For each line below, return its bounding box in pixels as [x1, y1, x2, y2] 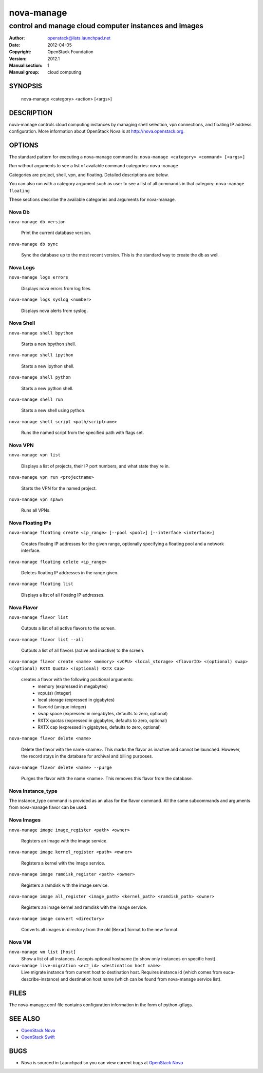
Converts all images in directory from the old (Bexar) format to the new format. [21, 927, 179, 933]
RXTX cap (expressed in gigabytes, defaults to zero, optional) [38, 724, 161, 730]
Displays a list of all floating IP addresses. [21, 592, 105, 598]
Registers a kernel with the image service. [21, 860, 106, 866]
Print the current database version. [21, 230, 91, 236]
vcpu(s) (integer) [38, 690, 72, 696]
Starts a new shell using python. [21, 408, 86, 413]
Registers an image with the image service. [21, 838, 108, 843]
